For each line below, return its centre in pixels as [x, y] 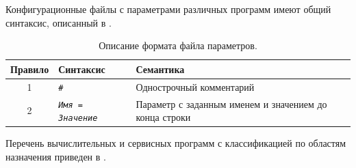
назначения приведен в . [56, 156]
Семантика [160, 69]
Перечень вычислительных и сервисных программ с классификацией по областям [176, 143]
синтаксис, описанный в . [59, 22]
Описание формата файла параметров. [178, 45]
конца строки [163, 117]
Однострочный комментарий [195, 86]
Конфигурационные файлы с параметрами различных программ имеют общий [168, 9]
